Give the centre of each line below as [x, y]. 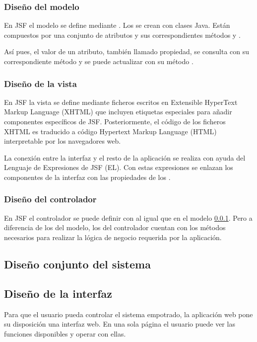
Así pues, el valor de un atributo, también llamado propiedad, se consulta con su [127, 51]
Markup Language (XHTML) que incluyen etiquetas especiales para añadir [118, 112]
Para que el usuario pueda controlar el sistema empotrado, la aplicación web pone [128, 314]
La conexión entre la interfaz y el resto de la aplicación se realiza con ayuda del [125, 157]
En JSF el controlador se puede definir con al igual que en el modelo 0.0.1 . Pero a [128, 217]
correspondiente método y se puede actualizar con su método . [99, 61]
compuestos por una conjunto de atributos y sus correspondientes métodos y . [122, 35]
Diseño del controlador [50, 199]
